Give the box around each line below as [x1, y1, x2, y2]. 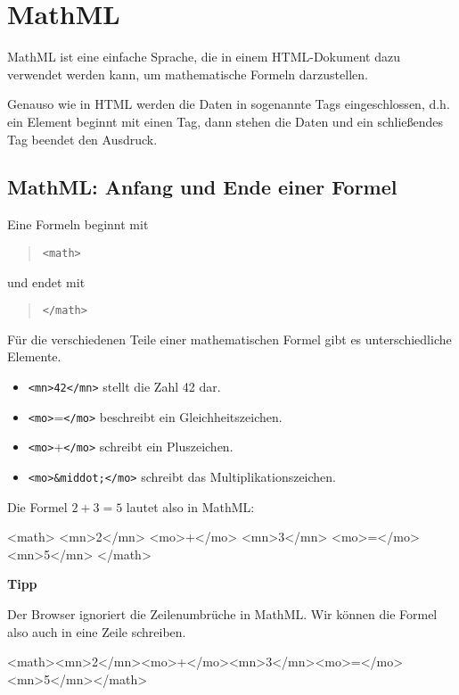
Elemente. [7, 347, 61, 366]
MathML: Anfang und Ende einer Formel [7, 173, 398, 201]
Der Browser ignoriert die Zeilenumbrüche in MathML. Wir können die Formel [7, 604, 438, 623]
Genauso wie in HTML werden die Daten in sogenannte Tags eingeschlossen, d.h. [7, 95, 450, 113]
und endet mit [7, 272, 86, 291]
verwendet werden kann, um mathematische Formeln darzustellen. [7, 64, 368, 83]
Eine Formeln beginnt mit [7, 215, 149, 234]
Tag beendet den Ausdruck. [7, 129, 158, 148]
